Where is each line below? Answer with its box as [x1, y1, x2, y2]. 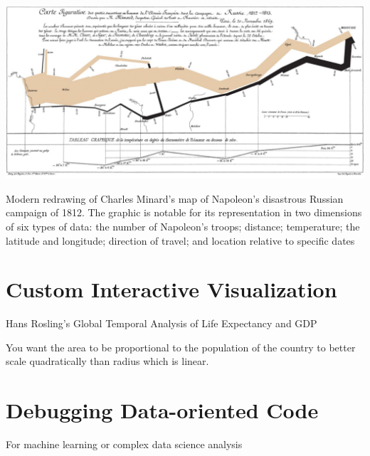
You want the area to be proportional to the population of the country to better [6, 339, 356, 354]
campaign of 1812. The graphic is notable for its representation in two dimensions [6, 205, 362, 220]
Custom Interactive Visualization [6, 275, 337, 304]
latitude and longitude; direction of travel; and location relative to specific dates [6, 233, 355, 248]
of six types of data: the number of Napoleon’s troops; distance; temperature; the [6, 218, 360, 233]
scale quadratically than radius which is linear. [6, 354, 209, 368]
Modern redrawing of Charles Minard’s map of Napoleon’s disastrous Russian [6, 191, 344, 206]
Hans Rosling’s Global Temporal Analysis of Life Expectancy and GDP [6, 316, 317, 331]
